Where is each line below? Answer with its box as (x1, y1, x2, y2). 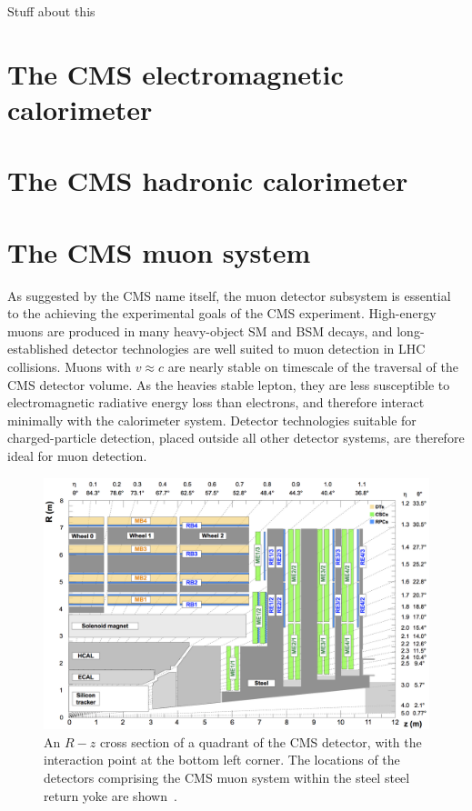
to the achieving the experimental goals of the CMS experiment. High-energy (7, 304, 437, 323)
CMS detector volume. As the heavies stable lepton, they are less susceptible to (7, 375, 450, 394)
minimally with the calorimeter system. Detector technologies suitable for (7, 410, 417, 429)
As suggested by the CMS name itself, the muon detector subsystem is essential (7, 285, 451, 305)
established (7, 339, 69, 358)
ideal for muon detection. (7, 446, 147, 465)
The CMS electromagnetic (7, 55, 344, 92)
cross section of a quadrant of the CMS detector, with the (99, 732, 422, 751)
